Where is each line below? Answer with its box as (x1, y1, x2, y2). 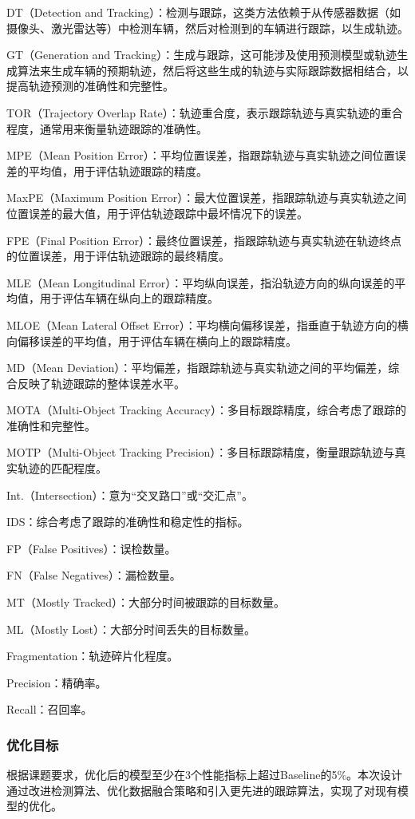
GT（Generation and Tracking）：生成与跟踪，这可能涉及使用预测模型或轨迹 (6, 46, 397, 63)
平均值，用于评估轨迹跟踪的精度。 (28, 162, 207, 179)
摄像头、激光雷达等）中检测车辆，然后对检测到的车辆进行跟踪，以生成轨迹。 (6, 19, 409, 36)
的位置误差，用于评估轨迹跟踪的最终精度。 (6, 247, 230, 264)
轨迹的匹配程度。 (17, 460, 107, 477)
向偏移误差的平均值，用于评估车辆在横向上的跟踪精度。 (6, 332, 297, 349)
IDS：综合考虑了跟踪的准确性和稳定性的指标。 (6, 513, 249, 530)
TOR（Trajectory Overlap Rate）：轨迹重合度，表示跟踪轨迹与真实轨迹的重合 (6, 104, 403, 121)
